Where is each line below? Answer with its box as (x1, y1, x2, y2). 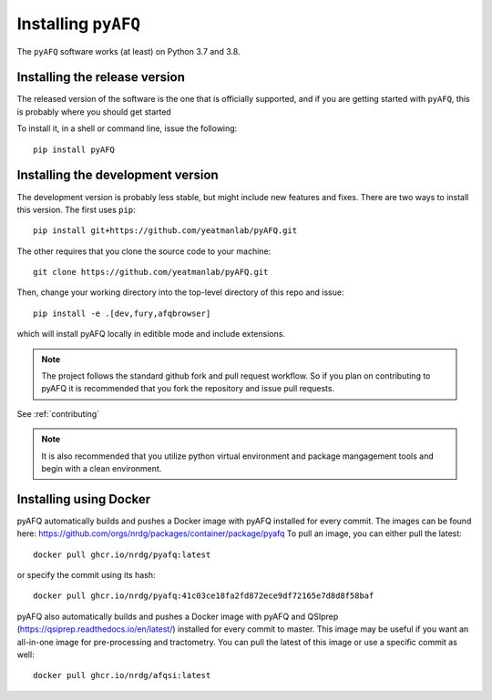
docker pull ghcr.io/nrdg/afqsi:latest (33, 670, 211, 681)
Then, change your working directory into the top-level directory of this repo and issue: (16, 287, 344, 298)
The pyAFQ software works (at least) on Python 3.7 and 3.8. (16, 46, 241, 56)
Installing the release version (16, 69, 186, 86)
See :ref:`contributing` (16, 408, 100, 419)
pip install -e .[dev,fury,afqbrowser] (33, 308, 211, 319)
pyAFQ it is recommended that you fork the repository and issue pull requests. (41, 383, 335, 394)
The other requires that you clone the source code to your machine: (16, 246, 272, 257)
